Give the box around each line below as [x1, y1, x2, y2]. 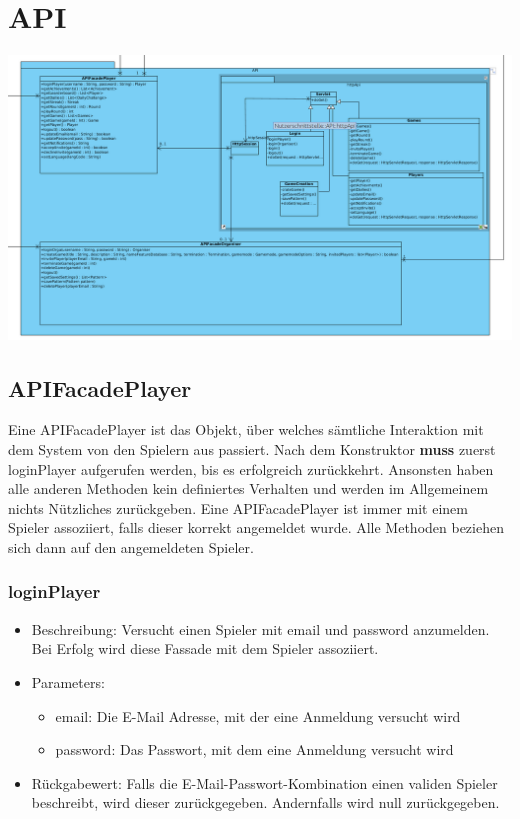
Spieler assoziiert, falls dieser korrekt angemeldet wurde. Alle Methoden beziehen [8, 517, 504, 538]
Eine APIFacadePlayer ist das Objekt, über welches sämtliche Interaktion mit [8, 419, 484, 440]
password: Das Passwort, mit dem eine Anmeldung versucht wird [55, 739, 454, 760]
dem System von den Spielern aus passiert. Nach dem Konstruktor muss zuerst [8, 439, 496, 459]
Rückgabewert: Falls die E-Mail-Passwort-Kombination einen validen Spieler [31, 772, 498, 793]
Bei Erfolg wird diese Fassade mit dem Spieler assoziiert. [31, 638, 379, 659]
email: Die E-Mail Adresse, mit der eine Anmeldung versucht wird [55, 705, 461, 726]
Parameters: [31, 671, 105, 692]
